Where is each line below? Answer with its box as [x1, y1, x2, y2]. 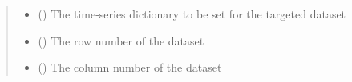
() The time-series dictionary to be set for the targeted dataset [38, 6, 346, 21]
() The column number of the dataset [38, 59, 222, 76]
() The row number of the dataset [38, 32, 204, 49]
